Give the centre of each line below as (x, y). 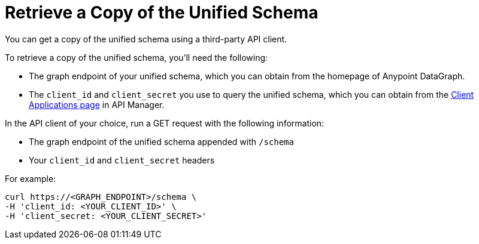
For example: (31, 178)
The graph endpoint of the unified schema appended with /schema (161, 141)
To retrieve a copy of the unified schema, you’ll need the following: (137, 57)
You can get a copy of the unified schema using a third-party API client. (146, 39)
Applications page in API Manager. (97, 104)
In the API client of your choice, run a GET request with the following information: (165, 123)
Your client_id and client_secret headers (122, 160)
